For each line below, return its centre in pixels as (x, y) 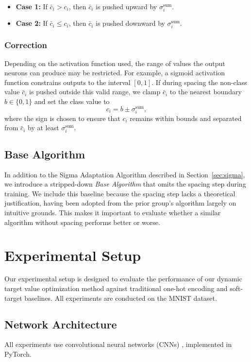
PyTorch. (18, 353)
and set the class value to (72, 101)
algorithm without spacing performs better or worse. (82, 222)
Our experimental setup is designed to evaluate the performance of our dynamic (123, 279)
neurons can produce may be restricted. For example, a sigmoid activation (115, 73)
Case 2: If (32, 23)
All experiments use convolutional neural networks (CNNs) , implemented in (118, 344)
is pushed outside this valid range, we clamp (95, 92)
